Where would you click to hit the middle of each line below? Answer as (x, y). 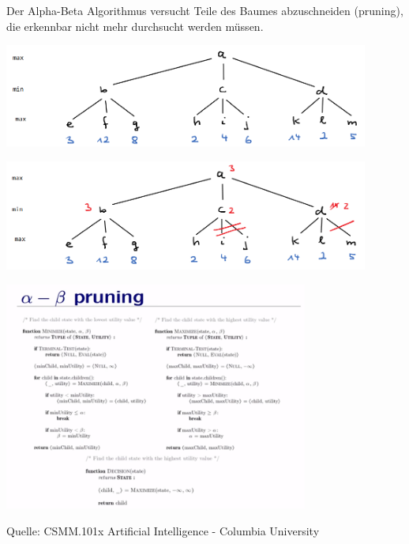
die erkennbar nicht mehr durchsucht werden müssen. (135, 26)
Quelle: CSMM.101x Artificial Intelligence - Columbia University (163, 530)
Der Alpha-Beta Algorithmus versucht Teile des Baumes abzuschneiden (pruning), (205, 10)
